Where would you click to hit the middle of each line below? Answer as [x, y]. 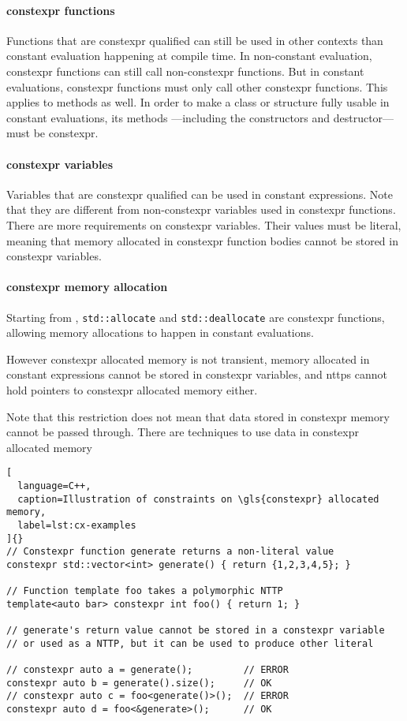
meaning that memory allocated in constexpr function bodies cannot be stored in [202, 240]
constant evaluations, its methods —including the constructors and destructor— [200, 117]
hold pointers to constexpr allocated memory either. [132, 389]
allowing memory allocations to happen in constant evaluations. [160, 332]
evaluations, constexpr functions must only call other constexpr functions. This [197, 86]
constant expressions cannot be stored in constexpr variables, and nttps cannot [197, 374]
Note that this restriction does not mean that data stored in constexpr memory [198, 416]
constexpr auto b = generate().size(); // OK [139, 683]
